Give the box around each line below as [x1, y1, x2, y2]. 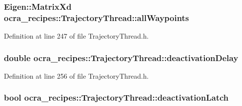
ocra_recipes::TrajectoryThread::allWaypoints [4, 11, 189, 23]
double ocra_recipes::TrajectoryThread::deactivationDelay [4, 51, 239, 64]
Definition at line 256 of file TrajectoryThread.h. [4, 70, 149, 81]
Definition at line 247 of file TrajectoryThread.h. [4, 31, 149, 41]
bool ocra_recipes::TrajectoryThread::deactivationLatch [4, 91, 229, 104]
